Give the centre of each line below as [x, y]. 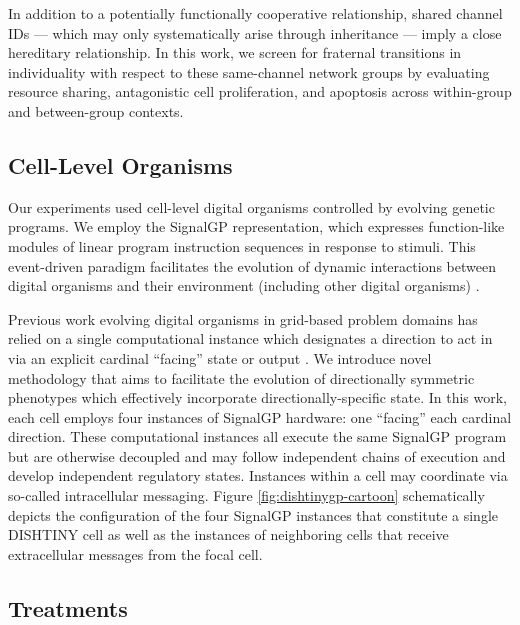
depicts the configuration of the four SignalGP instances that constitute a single [253, 514]
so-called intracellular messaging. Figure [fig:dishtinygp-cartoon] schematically [246, 495]
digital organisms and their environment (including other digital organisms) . [244, 285]
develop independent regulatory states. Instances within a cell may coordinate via [258, 475]
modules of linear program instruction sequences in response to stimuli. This [242, 245]
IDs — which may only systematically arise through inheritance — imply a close [255, 32]
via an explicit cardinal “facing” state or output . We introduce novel [220, 357]
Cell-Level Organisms [120, 164]
